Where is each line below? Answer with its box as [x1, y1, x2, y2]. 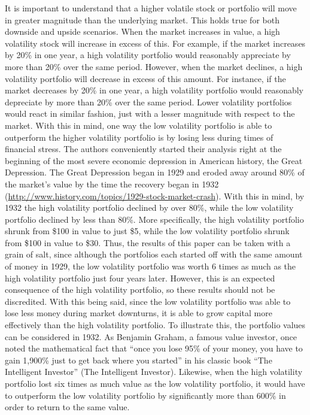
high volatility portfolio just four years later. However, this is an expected [5, 271, 275, 284]
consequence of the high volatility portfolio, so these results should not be [5, 283, 275, 296]
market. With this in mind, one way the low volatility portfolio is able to [5, 119, 272, 131]
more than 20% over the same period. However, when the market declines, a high [5, 60, 303, 72]
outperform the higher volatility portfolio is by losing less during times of [5, 131, 273, 143]
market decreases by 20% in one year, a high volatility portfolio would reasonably [5, 84, 303, 96]
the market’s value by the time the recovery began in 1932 [5, 177, 219, 190]
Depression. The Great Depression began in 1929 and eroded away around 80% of [5, 166, 305, 178]
